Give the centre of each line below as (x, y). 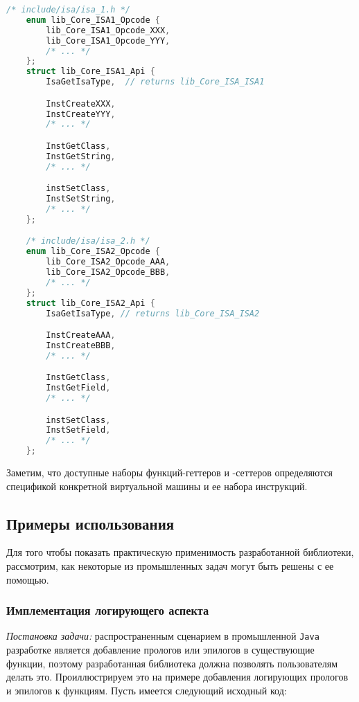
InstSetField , (78, 430)
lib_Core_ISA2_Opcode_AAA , (108, 262)
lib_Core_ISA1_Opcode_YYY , (108, 40)
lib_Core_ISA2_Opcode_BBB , (108, 272)
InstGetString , (81, 156)
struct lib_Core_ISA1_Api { (90, 72)
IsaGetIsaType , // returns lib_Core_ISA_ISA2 (153, 313)
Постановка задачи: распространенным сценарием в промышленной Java (163, 636)
